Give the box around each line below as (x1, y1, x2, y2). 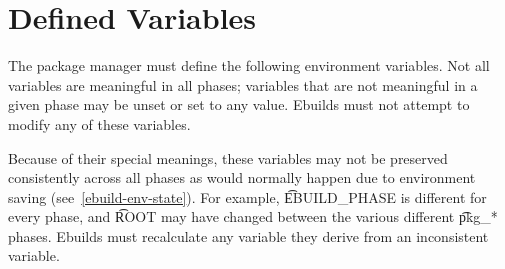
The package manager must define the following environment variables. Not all (8, 55, 490, 76)
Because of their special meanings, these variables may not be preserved (8, 147, 448, 168)
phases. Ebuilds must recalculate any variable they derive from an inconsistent (8, 225, 489, 246)
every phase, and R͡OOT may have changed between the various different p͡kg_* (8, 206, 498, 227)
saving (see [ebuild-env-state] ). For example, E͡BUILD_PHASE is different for (8, 186, 487, 207)
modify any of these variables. (8, 113, 191, 134)
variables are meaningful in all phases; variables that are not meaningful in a (8, 74, 478, 95)
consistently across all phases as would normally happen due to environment (8, 167, 476, 188)
